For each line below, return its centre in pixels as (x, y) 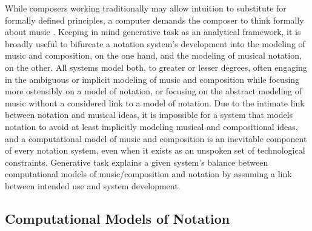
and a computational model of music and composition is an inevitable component (156, 138)
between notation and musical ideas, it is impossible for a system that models (149, 115)
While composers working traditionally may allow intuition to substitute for (146, 8)
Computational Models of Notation (118, 218)
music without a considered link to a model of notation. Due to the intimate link (155, 102)
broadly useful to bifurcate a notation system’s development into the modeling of (155, 43)
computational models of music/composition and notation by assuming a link (148, 174)
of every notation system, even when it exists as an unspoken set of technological (155, 150)
